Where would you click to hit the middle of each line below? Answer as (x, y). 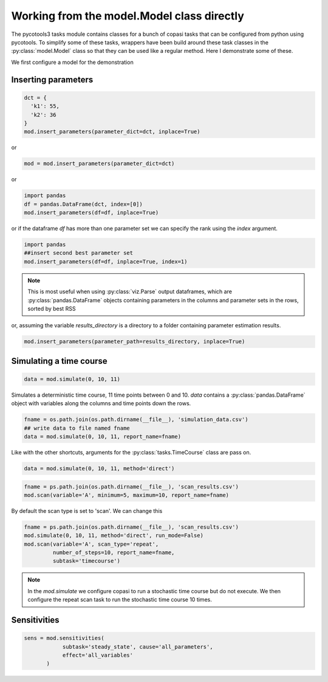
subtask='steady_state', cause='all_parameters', (138, 647)
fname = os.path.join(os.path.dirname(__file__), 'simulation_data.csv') (136, 419)
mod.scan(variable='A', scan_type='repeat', (91, 544)
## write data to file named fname (77, 428)
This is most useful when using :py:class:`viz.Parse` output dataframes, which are (130, 291)
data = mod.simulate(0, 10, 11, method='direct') (99, 468)
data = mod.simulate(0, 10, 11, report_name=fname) (103, 437)
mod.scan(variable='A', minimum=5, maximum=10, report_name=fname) (127, 495)
